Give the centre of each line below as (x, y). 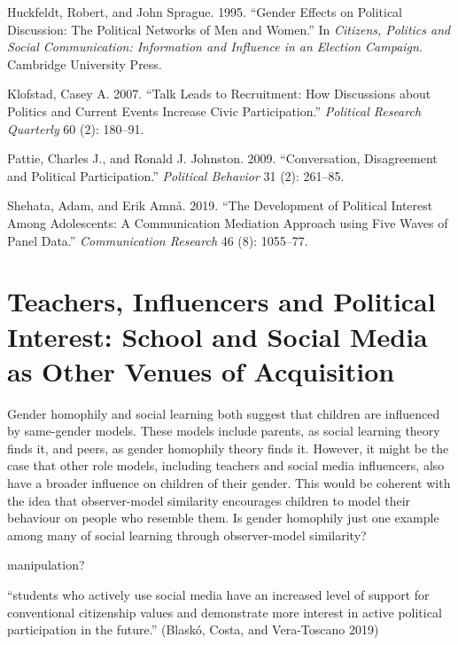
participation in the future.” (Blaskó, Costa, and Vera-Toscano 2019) (193, 629)
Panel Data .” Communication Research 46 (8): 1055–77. (158, 240)
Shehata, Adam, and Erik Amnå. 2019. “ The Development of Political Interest (220, 205)
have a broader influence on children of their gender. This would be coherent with (229, 483)
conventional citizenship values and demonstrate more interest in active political (225, 612)
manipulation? (46, 565)
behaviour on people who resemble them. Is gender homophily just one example (223, 518)
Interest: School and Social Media (217, 336)
